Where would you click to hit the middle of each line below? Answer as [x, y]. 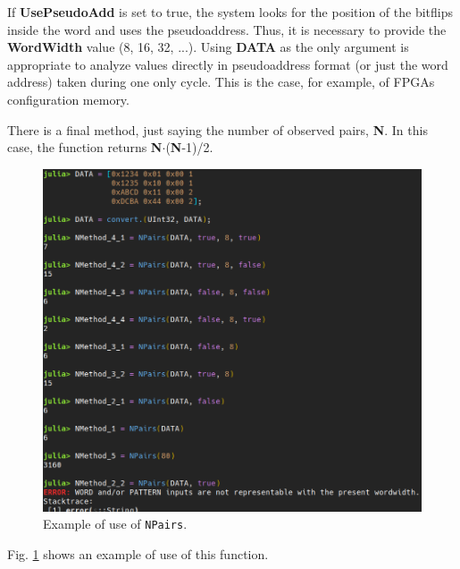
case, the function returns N [85, 147]
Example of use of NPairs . [115, 524]
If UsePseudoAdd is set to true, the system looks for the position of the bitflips [230, 12]
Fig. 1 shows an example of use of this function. [138, 553]
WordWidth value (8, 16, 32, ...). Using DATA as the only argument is [208, 47]
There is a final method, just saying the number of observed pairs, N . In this [217, 129]
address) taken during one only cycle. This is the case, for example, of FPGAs [221, 82]
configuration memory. [68, 99]
